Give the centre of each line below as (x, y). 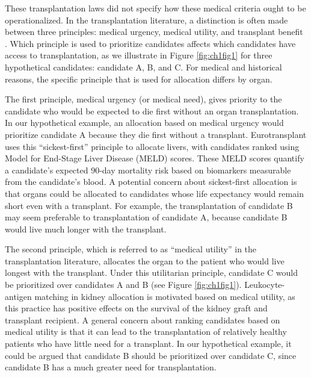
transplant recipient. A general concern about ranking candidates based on (143, 319)
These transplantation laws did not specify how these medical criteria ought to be (155, 8)
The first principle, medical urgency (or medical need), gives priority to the (143, 99)
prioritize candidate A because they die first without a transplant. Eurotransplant (156, 134)
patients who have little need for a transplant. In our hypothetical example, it (148, 344)
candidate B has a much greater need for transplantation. (111, 367)
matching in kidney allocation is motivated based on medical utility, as (165, 296)
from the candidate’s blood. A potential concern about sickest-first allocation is (151, 182)
